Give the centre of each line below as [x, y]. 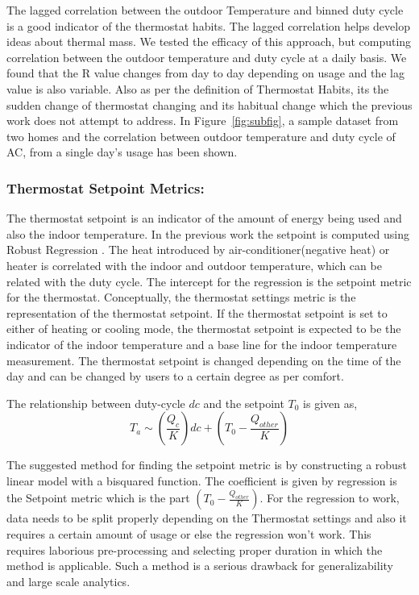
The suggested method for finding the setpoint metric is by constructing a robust [207, 465]
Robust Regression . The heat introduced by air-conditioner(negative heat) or [198, 250]
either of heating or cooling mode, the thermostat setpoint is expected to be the [204, 329]
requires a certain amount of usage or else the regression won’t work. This [189, 534]
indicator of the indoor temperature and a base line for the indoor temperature [202, 344]
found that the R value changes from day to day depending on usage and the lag [205, 73]
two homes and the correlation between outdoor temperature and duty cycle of [201, 136]
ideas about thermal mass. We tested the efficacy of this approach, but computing [209, 42]
